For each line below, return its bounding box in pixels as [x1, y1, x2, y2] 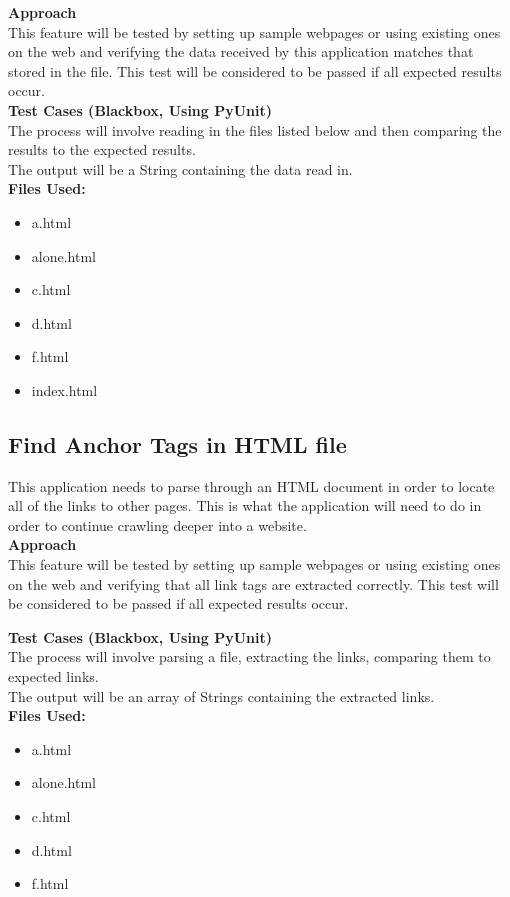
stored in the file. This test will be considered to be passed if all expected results [8, 60, 502, 81]
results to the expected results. [8, 139, 196, 160]
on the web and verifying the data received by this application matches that [8, 41, 474, 62]
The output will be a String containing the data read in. [8, 158, 353, 179]
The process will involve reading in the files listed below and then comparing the [8, 119, 502, 140]
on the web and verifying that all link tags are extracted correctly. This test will [8, 573, 499, 594]
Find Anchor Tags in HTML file [8, 428, 347, 459]
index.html [31, 379, 98, 400]
